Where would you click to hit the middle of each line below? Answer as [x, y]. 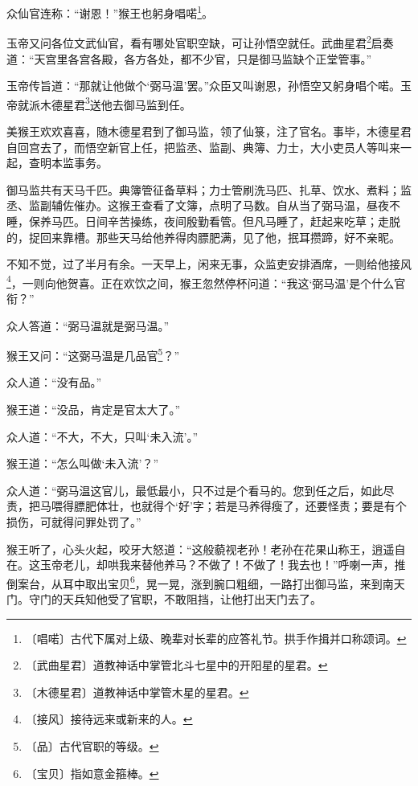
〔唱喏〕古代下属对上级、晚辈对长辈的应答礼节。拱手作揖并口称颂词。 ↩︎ [216, 638]
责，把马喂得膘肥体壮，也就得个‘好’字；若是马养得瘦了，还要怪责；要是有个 [207, 506]
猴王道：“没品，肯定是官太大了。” [94, 409]
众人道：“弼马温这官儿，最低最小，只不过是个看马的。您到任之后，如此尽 [201, 490]
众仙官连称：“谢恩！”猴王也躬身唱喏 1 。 [110, 12]
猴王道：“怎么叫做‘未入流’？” [82, 463]
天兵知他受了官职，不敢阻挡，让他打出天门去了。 [192, 598]
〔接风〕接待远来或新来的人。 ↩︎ [109, 719]
